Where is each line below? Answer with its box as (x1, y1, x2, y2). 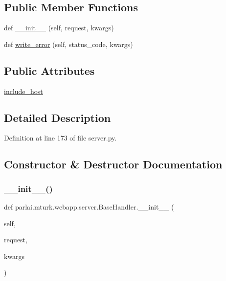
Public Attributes (4, 63, 95, 78)
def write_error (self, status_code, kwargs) (4, 39, 133, 49)
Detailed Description (4, 110, 111, 125)
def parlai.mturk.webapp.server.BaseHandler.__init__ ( (4, 201, 174, 211)
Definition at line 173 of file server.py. (4, 133, 117, 143)
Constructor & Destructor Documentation (4, 157, 223, 172)
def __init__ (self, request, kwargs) (4, 23, 114, 33)
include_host (4, 86, 43, 96)
